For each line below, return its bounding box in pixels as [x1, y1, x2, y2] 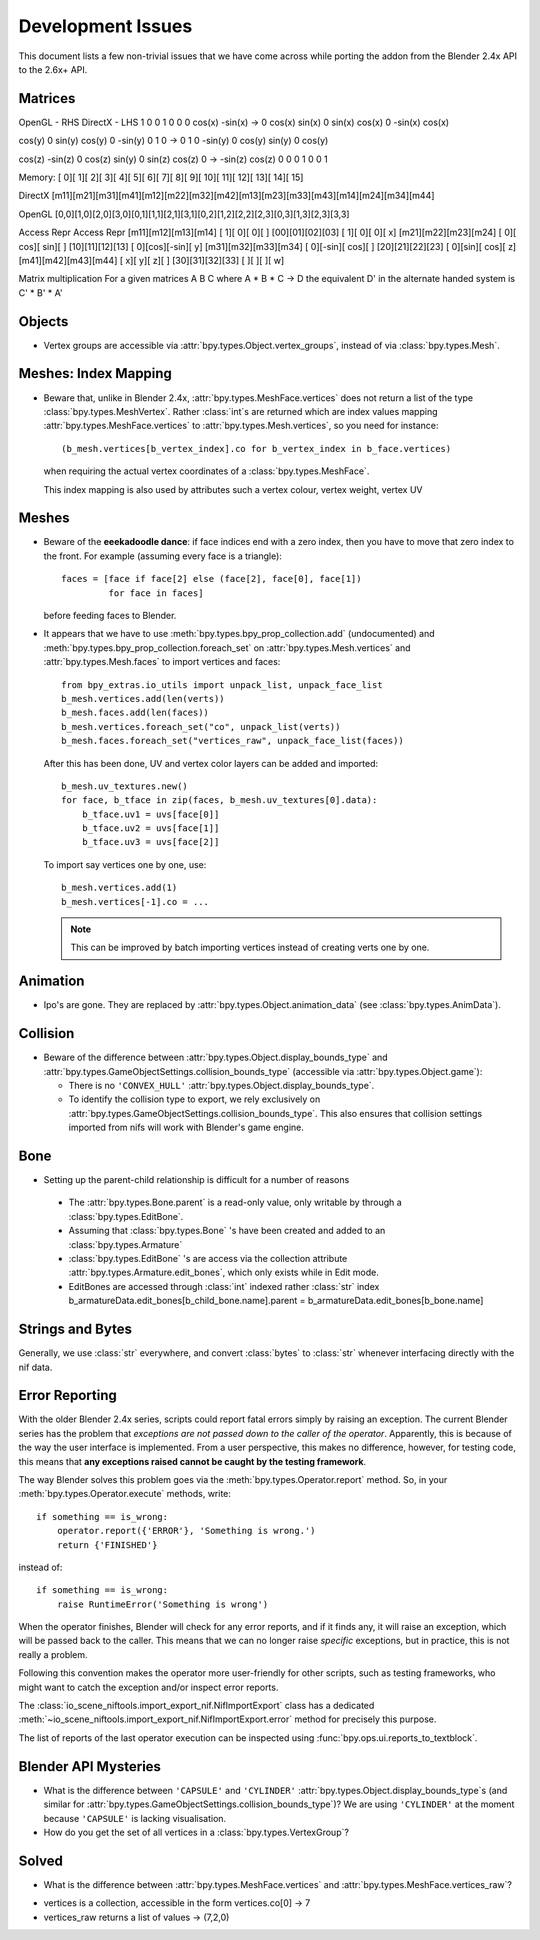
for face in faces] [108, 587, 204, 599]
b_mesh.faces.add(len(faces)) [61, 707, 210, 719]
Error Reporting [18, 1387, 117, 1404]
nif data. [18, 1361, 53, 1373]
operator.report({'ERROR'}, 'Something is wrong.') [56, 1525, 316, 1537]
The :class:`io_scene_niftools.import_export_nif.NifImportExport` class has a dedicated [18, 1700, 375, 1712]
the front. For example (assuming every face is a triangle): [43, 550, 282, 562]
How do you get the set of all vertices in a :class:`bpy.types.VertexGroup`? [43, 1826, 350, 1838]
